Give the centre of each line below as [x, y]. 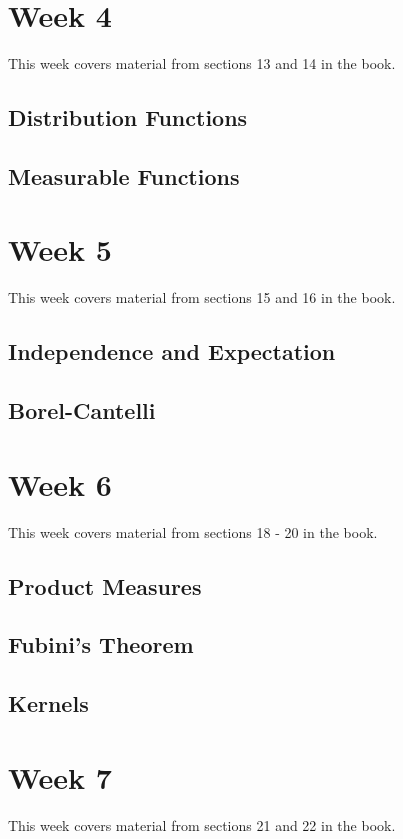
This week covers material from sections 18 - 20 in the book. [193, 531]
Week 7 [60, 776]
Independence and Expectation [172, 351]
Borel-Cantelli [82, 410]
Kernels [48, 703]
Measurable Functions [124, 175]
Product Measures [105, 585]
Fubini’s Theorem [101, 644]
